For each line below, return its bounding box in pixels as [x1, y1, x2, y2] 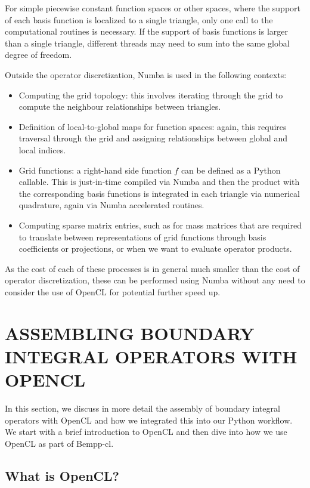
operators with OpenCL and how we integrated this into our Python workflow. [5, 413, 293, 426]
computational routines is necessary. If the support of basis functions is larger [5, 25, 288, 38]
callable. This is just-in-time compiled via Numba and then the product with [18, 175, 300, 188]
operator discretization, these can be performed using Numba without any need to [5, 274, 305, 286]
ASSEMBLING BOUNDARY [5, 320, 255, 345]
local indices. [18, 143, 66, 156]
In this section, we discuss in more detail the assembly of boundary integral [5, 401, 280, 414]
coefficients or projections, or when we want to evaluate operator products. [18, 242, 292, 255]
